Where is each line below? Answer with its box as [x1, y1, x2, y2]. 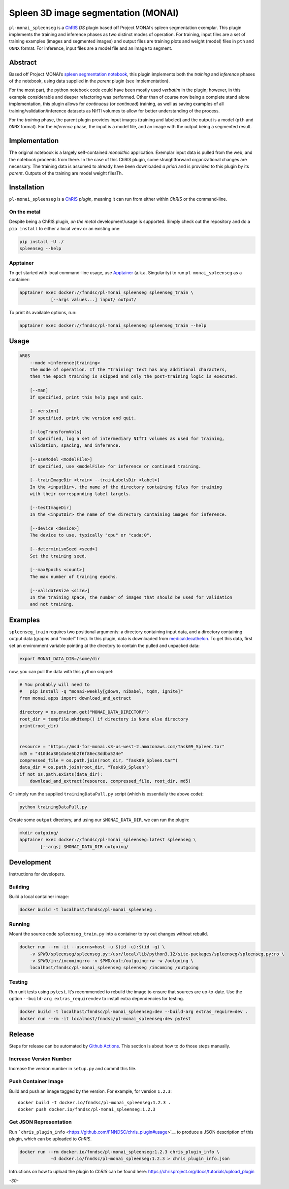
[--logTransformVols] [30, 429, 82, 434]
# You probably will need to [19, 682, 90, 687]
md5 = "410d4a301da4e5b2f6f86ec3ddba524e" [19, 751, 124, 757]
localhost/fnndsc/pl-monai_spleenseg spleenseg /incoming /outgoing [30, 965, 199, 971]
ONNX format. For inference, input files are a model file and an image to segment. [9, 45, 172, 51]
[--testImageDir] [30, 504, 72, 510]
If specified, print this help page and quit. [30, 395, 145, 400]
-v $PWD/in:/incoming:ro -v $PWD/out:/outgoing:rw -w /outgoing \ [30, 958, 194, 964]
